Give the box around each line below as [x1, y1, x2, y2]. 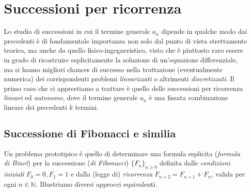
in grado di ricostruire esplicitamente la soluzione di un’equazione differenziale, [4, 54, 238, 64]
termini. [75, 102, 99, 112]
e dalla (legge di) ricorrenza [70, 169, 153, 179]
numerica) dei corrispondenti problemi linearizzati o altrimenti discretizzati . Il [4, 74, 235, 84]
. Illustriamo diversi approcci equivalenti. [35, 178, 157, 189]
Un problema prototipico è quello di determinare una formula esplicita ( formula [4, 148, 240, 158]
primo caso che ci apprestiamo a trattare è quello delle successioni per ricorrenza [4, 83, 243, 93]
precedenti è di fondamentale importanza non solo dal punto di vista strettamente [4, 35, 247, 45]
